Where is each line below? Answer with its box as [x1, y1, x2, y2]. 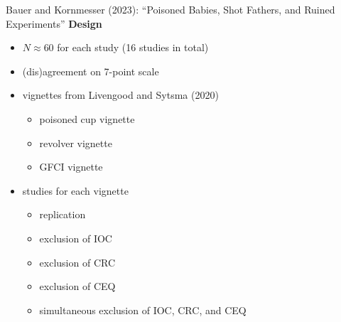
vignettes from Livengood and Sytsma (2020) [22, 87, 219, 102]
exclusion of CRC [39, 254, 116, 269]
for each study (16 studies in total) [57, 40, 209, 55]
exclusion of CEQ [39, 279, 116, 294]
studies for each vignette [22, 183, 129, 198]
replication [39, 207, 86, 222]
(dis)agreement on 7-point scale [22, 63, 159, 78]
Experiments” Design [6, 16, 102, 31]
